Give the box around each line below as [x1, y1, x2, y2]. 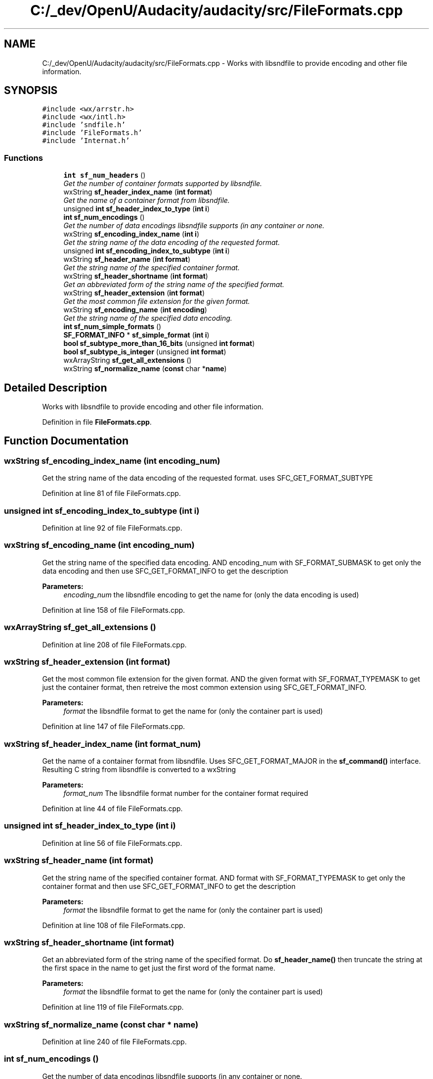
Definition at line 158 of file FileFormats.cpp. [42, 605, 185, 614]
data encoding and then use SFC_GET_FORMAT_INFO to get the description [42, 566, 288, 575]
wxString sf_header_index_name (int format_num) [4, 738, 201, 749]
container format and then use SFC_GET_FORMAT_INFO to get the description [42, 882, 296, 890]
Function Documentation [4, 435, 129, 447]
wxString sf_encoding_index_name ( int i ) [63, 230, 199, 239]
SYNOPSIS [4, 84, 58, 97]
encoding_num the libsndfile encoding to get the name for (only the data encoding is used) [63, 590, 359, 599]
